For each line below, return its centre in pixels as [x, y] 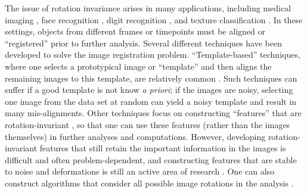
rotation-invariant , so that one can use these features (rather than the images [148, 124]
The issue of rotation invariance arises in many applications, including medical [148, 8]
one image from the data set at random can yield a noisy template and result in [151, 101]
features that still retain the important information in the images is [163, 148]
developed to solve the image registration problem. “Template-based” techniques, [153, 55]
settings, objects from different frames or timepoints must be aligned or [135, 31]
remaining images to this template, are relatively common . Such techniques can [151, 78]
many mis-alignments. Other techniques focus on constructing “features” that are [153, 113]
